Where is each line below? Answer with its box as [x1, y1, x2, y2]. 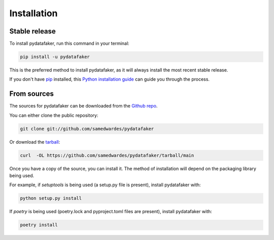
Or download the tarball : [9, 139, 60, 145]
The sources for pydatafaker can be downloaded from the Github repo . [9, 103, 158, 109]
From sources [9, 89, 54, 98]
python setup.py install [20, 195, 82, 201]
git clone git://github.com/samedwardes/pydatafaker [20, 126, 154, 131]
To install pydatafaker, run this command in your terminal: [9, 41, 129, 47]
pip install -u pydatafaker [20, 54, 90, 60]
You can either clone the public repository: [9, 112, 98, 118]
